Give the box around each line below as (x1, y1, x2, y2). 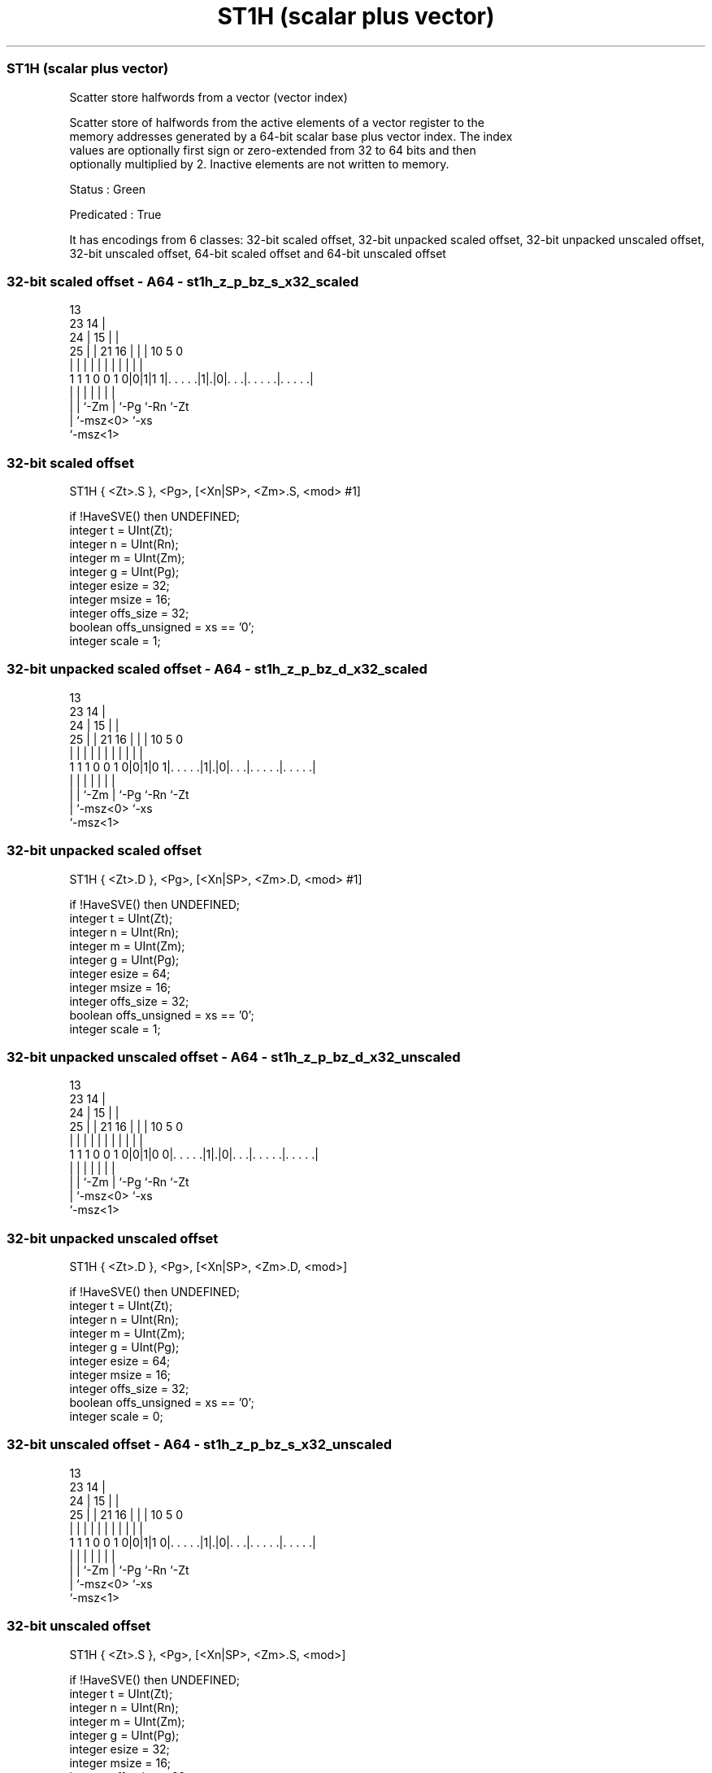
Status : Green (69, 181, 146, 196)
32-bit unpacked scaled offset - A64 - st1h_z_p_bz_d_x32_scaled (7, 661, 428, 678)
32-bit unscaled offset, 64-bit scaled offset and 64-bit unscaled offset (69, 246, 446, 260)
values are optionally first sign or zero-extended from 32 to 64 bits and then (69, 142, 476, 157)
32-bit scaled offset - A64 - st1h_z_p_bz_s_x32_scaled (7, 273, 359, 290)
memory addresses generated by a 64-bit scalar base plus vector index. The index (69, 129, 513, 143)
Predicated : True (69, 207, 162, 221)
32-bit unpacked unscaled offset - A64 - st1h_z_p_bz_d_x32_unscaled (7, 1048, 461, 1065)
